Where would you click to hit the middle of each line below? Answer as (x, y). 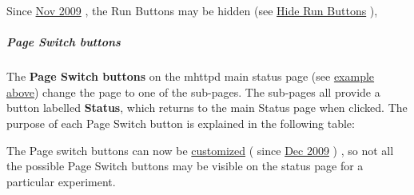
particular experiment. (61, 181)
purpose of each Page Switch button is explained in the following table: (181, 123)
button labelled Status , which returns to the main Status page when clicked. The (207, 107)
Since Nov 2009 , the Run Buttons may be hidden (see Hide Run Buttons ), (192, 10)
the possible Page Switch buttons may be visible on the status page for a (185, 166)
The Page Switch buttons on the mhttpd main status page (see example (191, 76)
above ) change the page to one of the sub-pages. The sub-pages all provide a (193, 92)
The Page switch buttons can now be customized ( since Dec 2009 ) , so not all (200, 150)
